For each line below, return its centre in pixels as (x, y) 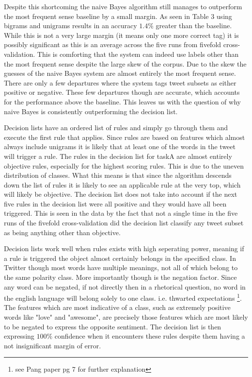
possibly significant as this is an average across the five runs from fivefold (113, 44)
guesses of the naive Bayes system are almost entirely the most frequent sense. (120, 73)
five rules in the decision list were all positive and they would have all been (115, 203)
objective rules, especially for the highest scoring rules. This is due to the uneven (124, 165)
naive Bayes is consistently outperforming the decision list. (91, 111)
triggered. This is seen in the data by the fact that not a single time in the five (121, 213)
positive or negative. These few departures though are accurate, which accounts (122, 92)
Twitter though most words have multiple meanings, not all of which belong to (121, 267)
